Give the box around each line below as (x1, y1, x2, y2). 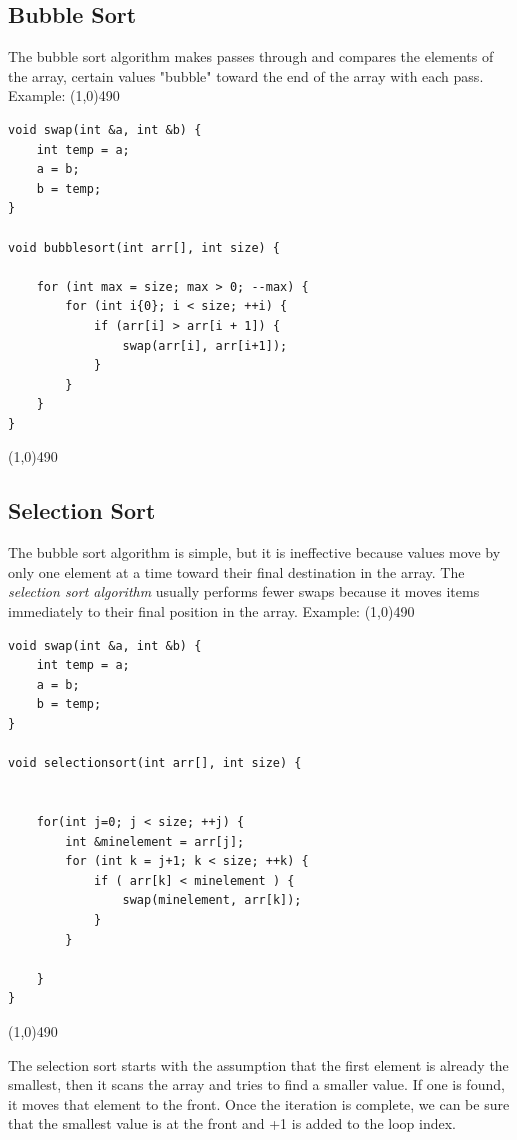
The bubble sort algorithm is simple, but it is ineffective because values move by (8, 542, 501, 563)
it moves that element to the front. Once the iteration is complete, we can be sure (8, 1093, 510, 1114)
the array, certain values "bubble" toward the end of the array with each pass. (8, 65, 484, 86)
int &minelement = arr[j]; (65, 834, 245, 849)
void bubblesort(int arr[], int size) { (8, 240, 281, 255)
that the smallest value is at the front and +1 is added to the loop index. (8, 1113, 456, 1134)
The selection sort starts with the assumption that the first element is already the (8, 1054, 509, 1075)
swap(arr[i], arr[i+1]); (122, 338, 288, 353)
